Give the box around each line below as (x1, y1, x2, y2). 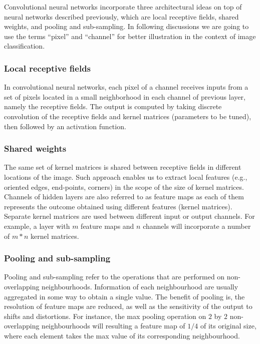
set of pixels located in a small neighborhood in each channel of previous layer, (4, 91, 245, 102)
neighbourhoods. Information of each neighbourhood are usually (42, 281, 238, 291)
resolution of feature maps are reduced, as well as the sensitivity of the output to (4, 301, 252, 311)
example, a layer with (4, 220, 70, 231)
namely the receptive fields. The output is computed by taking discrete (4, 101, 222, 112)
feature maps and (81, 220, 134, 231)
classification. (4, 41, 45, 51)
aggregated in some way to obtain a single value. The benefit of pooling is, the (4, 291, 245, 301)
